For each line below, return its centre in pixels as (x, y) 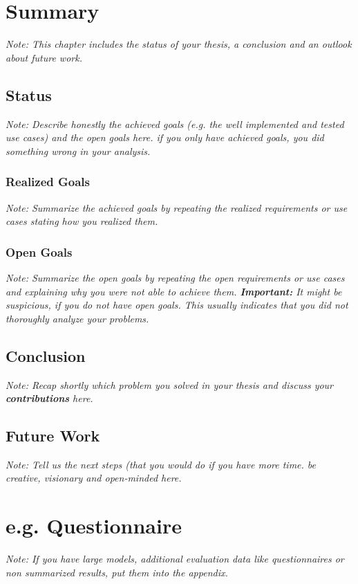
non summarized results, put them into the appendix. (117, 572)
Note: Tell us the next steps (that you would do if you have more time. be (161, 464)
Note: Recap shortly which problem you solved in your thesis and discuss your (170, 384)
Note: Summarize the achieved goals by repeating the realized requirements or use (177, 207)
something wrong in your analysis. (78, 150)
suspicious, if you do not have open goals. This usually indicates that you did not (177, 305)
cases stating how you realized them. (82, 221)
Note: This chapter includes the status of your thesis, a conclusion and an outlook (179, 44)
